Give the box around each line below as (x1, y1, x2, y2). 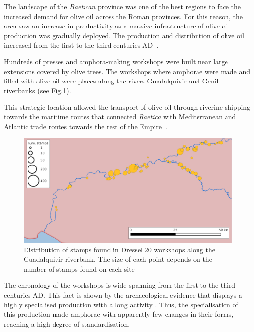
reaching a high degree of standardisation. (4, 318, 130, 329)
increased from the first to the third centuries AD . (4, 40, 159, 50)
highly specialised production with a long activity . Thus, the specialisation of (4, 299, 238, 309)
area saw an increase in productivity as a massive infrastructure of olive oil (4, 21, 229, 31)
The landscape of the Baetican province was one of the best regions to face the (4, 1, 241, 11)
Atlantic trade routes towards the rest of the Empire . (4, 121, 167, 131)
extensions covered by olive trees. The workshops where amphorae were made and (4, 66, 251, 76)
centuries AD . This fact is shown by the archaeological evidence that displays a (4, 289, 242, 300)
